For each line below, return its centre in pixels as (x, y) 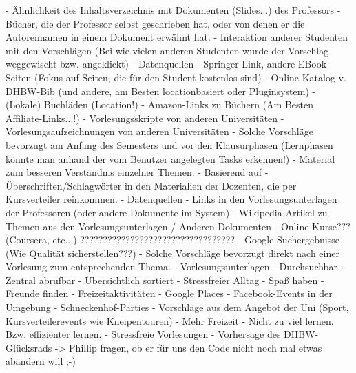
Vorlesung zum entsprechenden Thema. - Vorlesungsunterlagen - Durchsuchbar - (175, 266)
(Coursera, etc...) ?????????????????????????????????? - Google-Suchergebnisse (172, 240)
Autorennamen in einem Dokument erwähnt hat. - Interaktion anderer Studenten (177, 37)
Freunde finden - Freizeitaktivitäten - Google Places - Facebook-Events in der (169, 293)
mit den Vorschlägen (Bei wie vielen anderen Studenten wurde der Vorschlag (167, 50)
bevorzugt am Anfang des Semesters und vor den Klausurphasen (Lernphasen (169, 144)
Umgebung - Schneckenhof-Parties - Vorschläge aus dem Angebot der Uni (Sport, (177, 307)
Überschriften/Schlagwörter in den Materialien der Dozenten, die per (151, 185)
